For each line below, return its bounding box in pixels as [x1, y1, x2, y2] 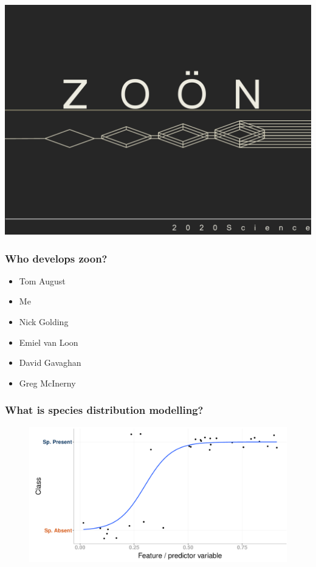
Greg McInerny [19, 376, 76, 389]
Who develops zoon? [5, 250, 108, 266]
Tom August [19, 274, 66, 287]
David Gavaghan [19, 356, 81, 369]
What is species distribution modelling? [5, 402, 204, 418]
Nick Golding [19, 315, 69, 328]
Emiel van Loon [19, 335, 78, 348]
